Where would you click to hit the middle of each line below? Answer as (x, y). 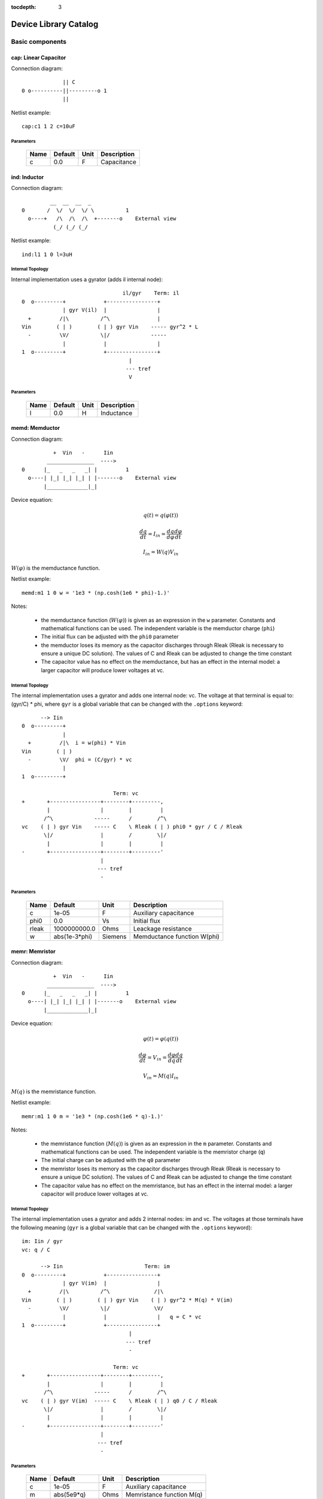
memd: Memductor (35, 428)
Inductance (117, 413)
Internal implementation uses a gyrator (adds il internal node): (87, 279)
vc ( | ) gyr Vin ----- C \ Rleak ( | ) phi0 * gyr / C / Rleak (132, 827)
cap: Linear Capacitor (39, 58)
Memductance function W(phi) (176, 937)
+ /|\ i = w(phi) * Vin (77, 743)
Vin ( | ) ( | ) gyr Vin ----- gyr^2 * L (110, 326)
